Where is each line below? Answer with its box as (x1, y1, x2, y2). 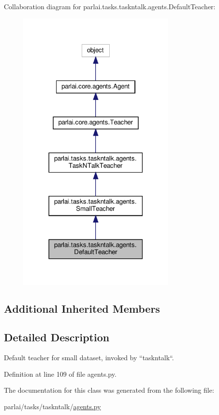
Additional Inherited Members (4, 301, 160, 316)
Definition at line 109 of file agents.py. (4, 368, 117, 379)
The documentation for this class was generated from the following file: (4, 385, 214, 395)
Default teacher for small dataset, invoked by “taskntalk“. (4, 352, 174, 362)
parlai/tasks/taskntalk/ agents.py (4, 401, 101, 411)
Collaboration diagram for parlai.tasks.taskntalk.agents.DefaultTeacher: (4, 1, 216, 11)
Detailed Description (4, 330, 110, 345)
